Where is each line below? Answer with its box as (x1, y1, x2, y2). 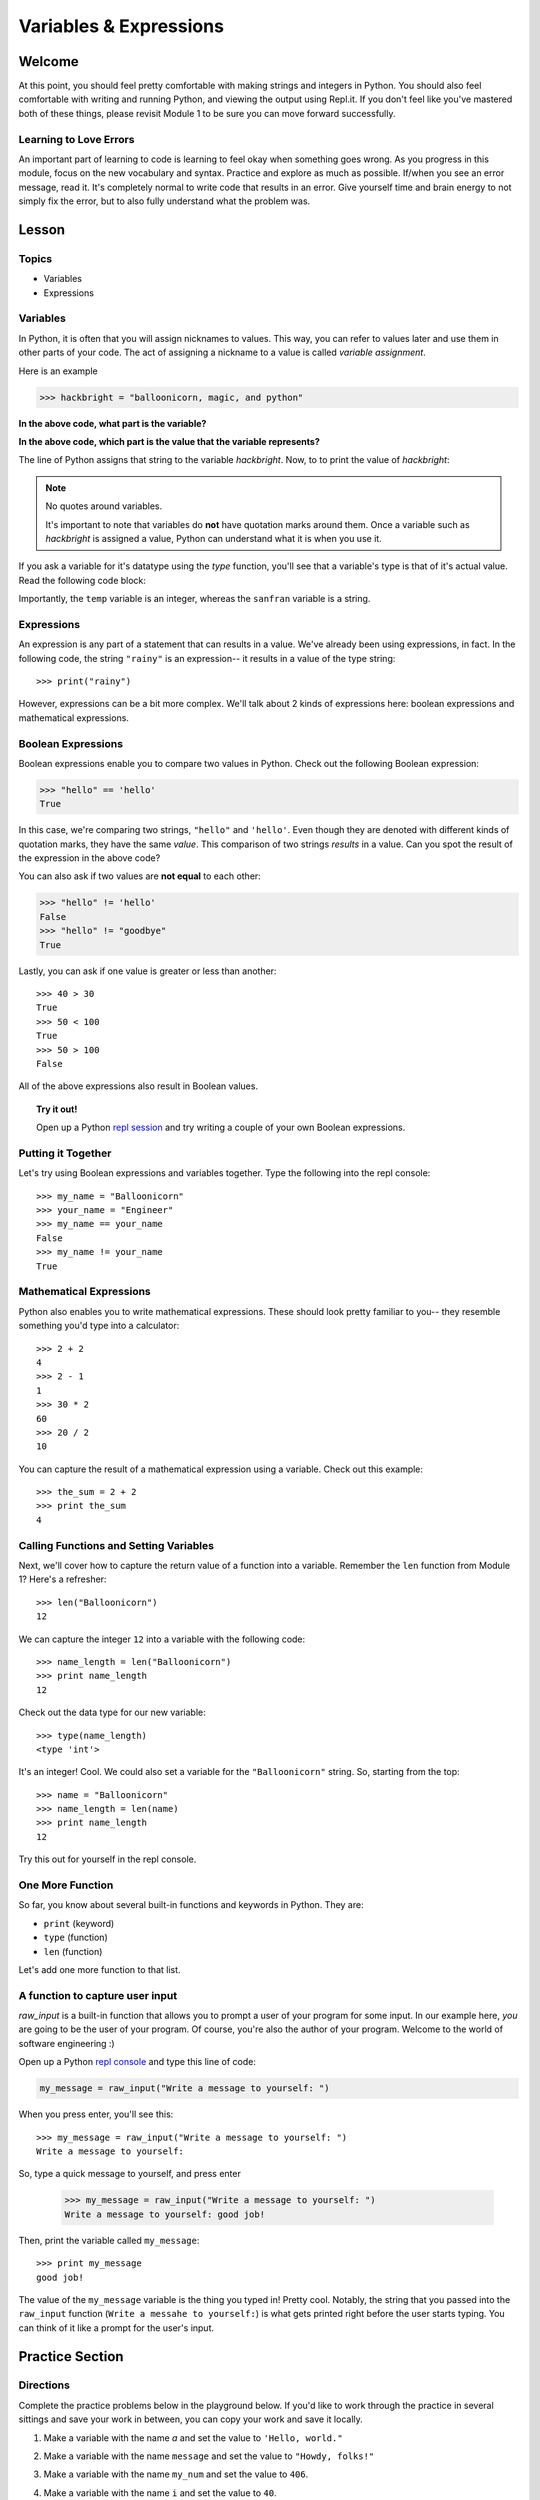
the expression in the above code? (18, 852, 161, 864)
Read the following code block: (18, 574, 147, 586)
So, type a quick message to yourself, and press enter (18, 2168, 242, 2180)
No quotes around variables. (45, 500, 163, 512)
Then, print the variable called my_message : (18, 2234, 200, 2246)
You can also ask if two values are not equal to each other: (18, 870, 262, 882)
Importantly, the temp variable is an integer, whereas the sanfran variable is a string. (18, 593, 371, 605)
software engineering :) (18, 2037, 115, 2049)
